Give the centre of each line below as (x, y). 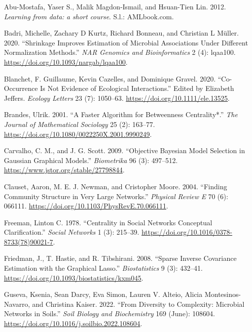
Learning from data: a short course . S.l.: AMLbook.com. (89, 16)
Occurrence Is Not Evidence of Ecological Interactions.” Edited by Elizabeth (119, 88)
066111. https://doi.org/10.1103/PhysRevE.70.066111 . (86, 206)
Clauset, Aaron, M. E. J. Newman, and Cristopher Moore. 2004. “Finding (116, 186)
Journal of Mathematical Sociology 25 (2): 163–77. (80, 124)
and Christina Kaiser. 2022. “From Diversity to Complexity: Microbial (138, 304)
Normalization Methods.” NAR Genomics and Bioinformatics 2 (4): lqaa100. (120, 52)
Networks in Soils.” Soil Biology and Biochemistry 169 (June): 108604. (110, 313)
